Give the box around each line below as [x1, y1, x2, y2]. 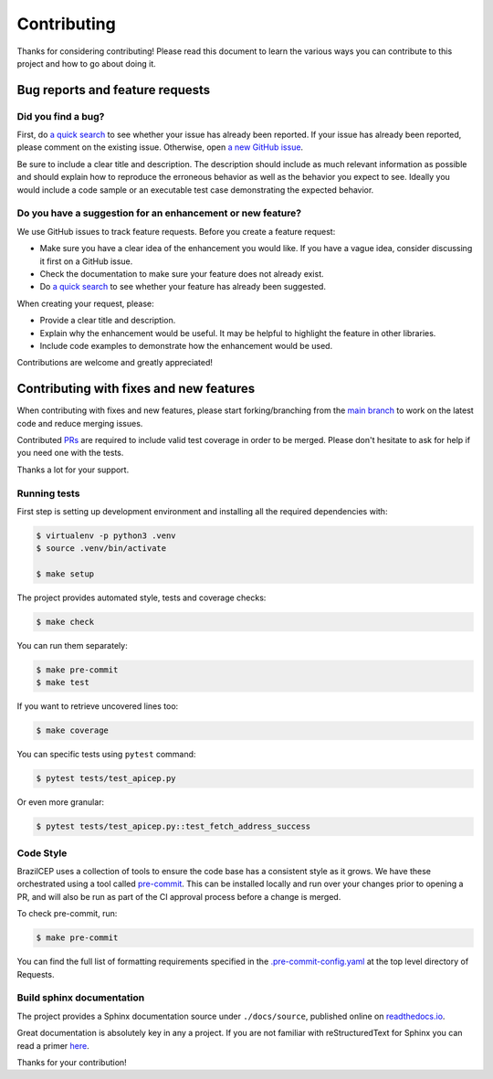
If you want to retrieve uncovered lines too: [16, 701, 179, 712]
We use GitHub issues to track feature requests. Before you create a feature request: [16, 226, 336, 237]
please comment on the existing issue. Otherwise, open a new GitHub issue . [16, 142, 304, 153]
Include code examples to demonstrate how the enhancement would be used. [39, 340, 333, 351]
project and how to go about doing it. [16, 58, 157, 69]
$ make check [36, 617, 95, 628]
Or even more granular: [16, 797, 105, 808]
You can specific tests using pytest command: [16, 749, 196, 760]
